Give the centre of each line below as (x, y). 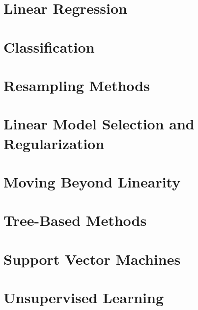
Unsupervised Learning (84, 297)
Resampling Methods (77, 85)
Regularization (54, 143)
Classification (49, 46)
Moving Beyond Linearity (92, 181)
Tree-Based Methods (75, 220)
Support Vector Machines (92, 259)
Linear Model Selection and (99, 124)
